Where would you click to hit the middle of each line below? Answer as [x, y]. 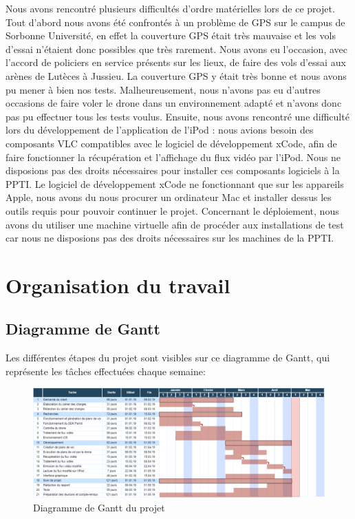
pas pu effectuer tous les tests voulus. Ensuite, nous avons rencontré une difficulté [177, 116]
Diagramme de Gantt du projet [99, 507]
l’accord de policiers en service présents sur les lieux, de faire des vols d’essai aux [176, 62]
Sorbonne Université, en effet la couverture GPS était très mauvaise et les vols [171, 35]
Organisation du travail [118, 285]
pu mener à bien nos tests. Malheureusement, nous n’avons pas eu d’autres [163, 89]
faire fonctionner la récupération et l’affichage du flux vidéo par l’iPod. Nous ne [173, 157]
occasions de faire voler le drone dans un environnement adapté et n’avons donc [174, 103]
